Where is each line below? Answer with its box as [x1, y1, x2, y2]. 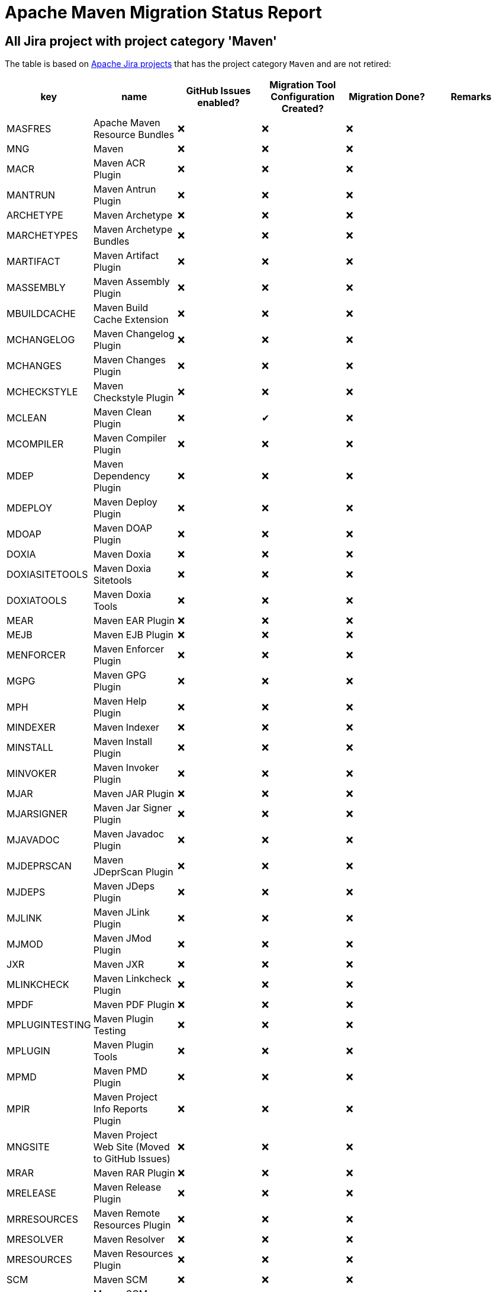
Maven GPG [93, 669, 146, 682]
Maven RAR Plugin [93, 1167, 175, 1179]
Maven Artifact [93, 250, 159, 262]
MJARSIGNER [7, 808, 68, 820]
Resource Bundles [93, 129, 175, 141]
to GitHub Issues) [93, 1153, 170, 1165]
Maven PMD [93, 1065, 148, 1077]
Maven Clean [93, 406, 152, 418]
